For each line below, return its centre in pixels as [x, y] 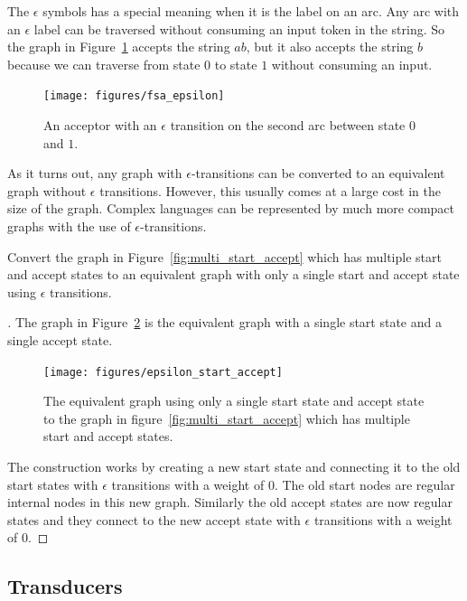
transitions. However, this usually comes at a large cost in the [270, 190]
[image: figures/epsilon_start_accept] [163, 372]
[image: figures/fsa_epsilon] [134, 96]
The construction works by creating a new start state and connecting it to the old [234, 466]
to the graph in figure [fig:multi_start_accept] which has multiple [227, 418]
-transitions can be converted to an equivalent [318, 173]
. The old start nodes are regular [364, 484]
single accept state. [60, 339]
